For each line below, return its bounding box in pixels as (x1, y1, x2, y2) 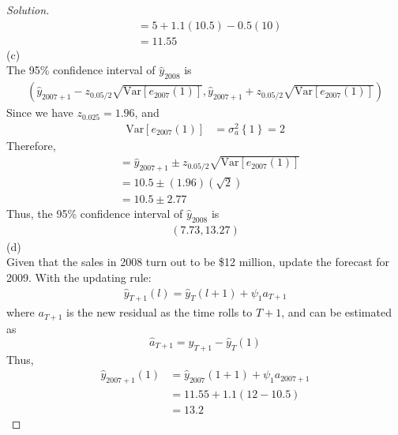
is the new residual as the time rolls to (66, 304, 253, 321)
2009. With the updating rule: (6, 269, 152, 286)
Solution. (6, 2, 50, 17)
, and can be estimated (281, 304, 392, 321)
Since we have (6, 104, 73, 121)
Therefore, (6, 137, 56, 153)
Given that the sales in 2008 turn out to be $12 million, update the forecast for (6, 253, 390, 270)
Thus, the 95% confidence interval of (6, 205, 183, 222)
